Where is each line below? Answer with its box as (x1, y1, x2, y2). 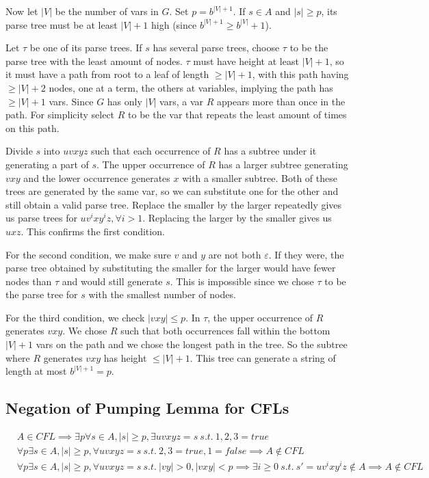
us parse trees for (5, 211, 77, 225)
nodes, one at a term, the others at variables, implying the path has (49, 80, 333, 94)
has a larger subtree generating (218, 157, 348, 171)
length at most (5, 364, 67, 378)
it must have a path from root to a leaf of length (5, 67, 209, 81)
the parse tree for (5, 287, 78, 302)
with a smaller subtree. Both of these (182, 170, 337, 185)
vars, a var (159, 94, 204, 108)
